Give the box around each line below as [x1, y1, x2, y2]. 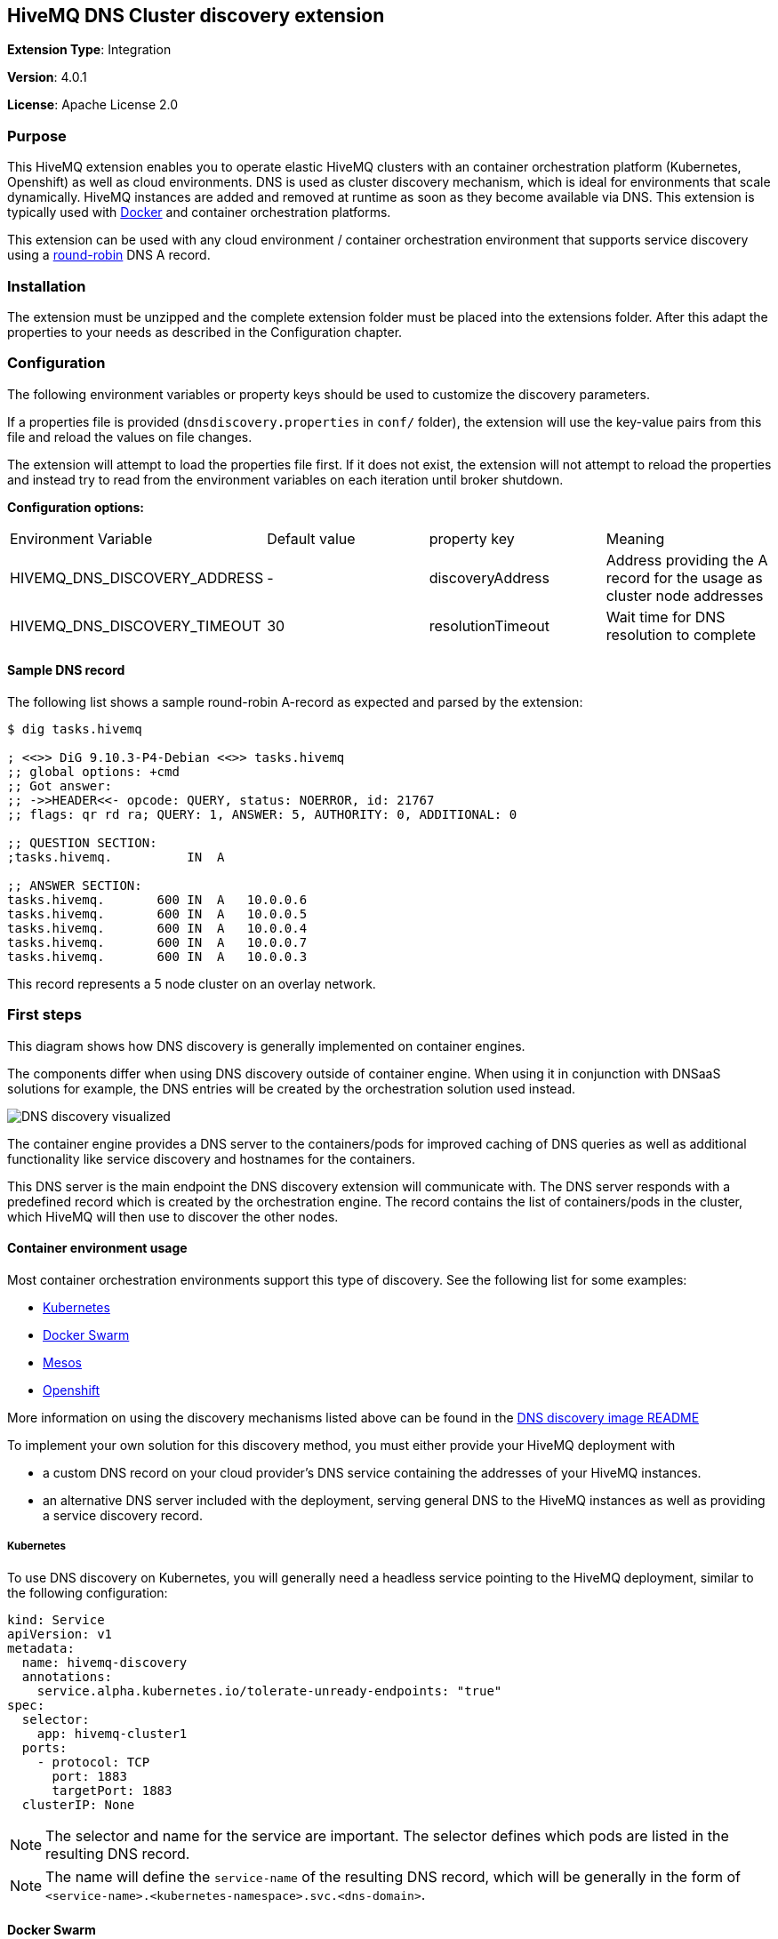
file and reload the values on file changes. [7, 429, 253, 445]
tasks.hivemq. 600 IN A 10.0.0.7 [7, 934, 308, 949]
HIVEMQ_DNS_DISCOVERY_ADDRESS [10, 568, 264, 587]
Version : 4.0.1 [7, 69, 87, 85]
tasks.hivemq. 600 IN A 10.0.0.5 [7, 906, 308, 921]
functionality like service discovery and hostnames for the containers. [7, 1150, 416, 1166]
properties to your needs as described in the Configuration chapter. [7, 324, 403, 340]
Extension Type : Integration [7, 42, 172, 58]
